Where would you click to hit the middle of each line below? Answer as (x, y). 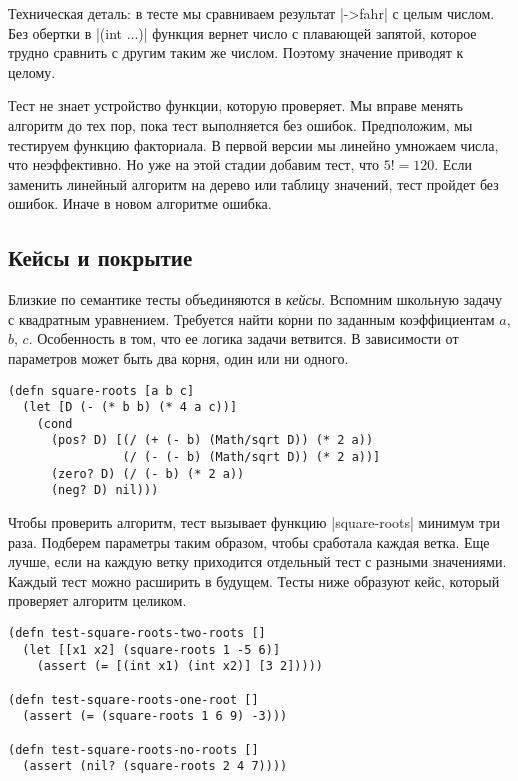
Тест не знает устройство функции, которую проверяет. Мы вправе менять (235, 105)
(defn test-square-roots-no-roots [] (133, 749)
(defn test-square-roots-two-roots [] (137, 633)
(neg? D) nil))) (104, 490)
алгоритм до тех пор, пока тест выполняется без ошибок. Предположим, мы (240, 124)
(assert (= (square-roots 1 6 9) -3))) (155, 716)
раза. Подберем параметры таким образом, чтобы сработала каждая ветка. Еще (249, 541)
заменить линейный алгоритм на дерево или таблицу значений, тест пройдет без (253, 183)
